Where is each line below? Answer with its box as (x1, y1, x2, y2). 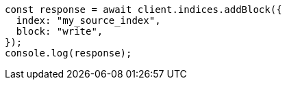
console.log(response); (5, 48, 132, 58)
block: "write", (16, 26, 103, 37)
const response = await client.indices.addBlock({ (5, 4, 282, 15)
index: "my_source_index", (16, 15, 161, 26)
